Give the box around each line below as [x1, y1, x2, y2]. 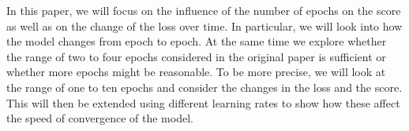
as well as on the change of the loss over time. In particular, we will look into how [6, 17, 403, 34]
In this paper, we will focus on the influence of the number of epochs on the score [6, 2, 401, 18]
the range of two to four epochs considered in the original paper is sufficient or [6, 48, 386, 64]
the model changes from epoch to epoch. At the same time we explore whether [6, 33, 387, 49]
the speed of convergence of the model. [6, 110, 193, 126]
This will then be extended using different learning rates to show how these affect [6, 94, 400, 111]
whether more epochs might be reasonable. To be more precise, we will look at [6, 64, 386, 80]
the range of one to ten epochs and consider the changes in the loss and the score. [6, 78, 403, 95]
